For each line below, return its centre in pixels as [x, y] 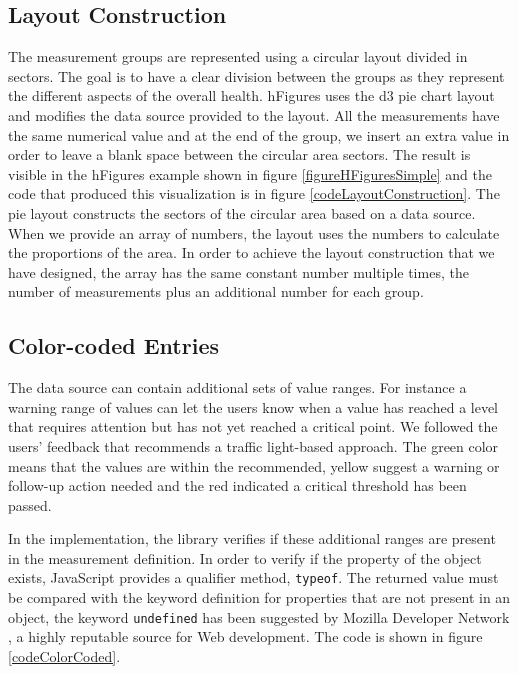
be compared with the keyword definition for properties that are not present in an [259, 597]
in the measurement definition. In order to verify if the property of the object [245, 557]
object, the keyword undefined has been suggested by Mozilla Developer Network [259, 616]
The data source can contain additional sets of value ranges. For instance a [237, 387]
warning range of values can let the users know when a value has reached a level [253, 406]
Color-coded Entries [113, 345]
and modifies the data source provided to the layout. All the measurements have [254, 114]
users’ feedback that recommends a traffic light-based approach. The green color [253, 445]
